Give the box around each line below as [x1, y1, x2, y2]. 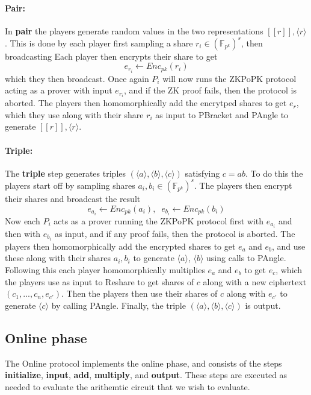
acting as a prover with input [5, 84, 112, 96]
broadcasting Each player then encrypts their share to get [5, 49, 218, 62]
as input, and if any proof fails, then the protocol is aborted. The [54, 227, 295, 239]
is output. [245, 299, 281, 311]
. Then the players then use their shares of [61, 287, 218, 300]
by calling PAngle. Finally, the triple [51, 299, 186, 311]
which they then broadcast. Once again [5, 72, 149, 84]
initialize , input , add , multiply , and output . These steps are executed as [5, 368, 288, 381]
